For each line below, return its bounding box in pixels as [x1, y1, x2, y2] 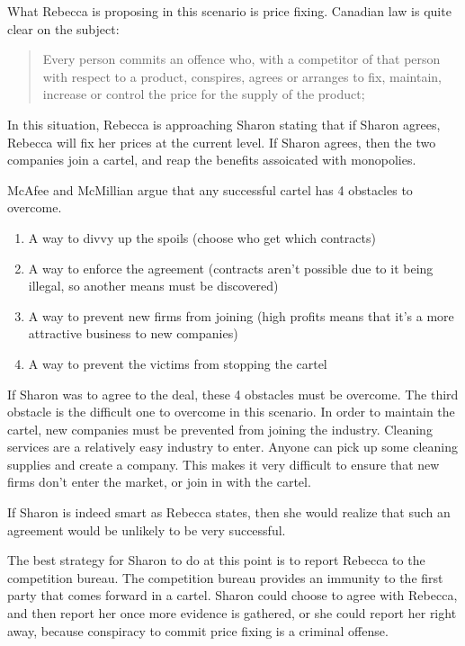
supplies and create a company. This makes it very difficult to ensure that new [7, 454, 440, 473]
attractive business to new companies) [28, 324, 238, 343]
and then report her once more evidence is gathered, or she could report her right [7, 604, 457, 623]
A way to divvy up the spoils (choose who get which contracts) [28, 228, 376, 247]
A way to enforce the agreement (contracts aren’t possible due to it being [28, 258, 434, 277]
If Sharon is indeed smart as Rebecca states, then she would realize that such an [7, 503, 451, 522]
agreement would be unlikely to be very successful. [7, 520, 286, 539]
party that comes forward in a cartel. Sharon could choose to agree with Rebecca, [7, 586, 458, 605]
